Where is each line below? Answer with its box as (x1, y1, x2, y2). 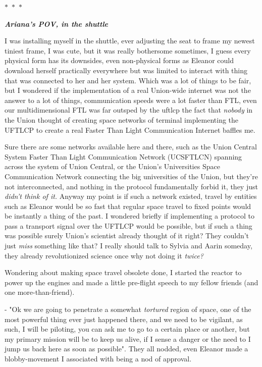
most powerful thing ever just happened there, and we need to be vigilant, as (5, 313, 243, 324)
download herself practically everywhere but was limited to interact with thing (5, 65, 248, 75)
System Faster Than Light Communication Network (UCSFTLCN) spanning (5, 151, 242, 162)
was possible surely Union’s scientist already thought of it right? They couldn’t (5, 230, 249, 241)
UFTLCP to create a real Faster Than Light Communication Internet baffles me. (5, 124, 255, 135)
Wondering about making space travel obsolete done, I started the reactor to (5, 267, 242, 278)
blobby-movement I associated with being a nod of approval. (5, 353, 192, 363)
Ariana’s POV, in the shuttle (5, 18, 109, 29)
